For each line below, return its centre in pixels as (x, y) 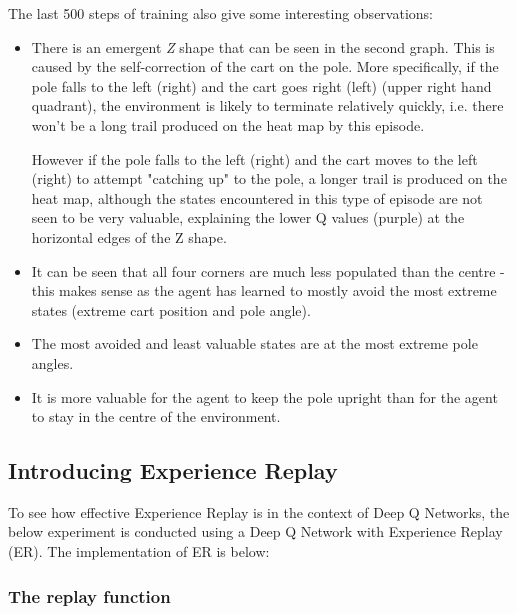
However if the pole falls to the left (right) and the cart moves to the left (254, 158)
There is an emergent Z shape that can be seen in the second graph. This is (263, 46)
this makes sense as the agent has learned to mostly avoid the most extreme (264, 290)
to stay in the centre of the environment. (156, 416)
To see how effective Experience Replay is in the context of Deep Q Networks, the (259, 511)
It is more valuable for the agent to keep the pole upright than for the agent (264, 396)
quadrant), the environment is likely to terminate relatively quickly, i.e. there (267, 105)
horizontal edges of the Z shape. (129, 236)
